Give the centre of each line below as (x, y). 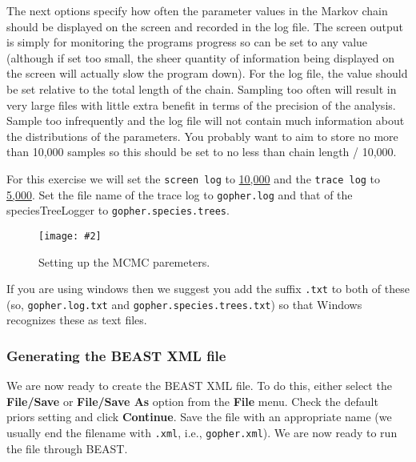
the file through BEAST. (67, 448)
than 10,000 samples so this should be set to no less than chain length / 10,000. (202, 152)
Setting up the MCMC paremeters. (124, 261)
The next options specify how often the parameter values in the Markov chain (197, 10)
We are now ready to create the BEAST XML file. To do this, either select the (199, 386)
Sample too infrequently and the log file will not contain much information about (206, 121)
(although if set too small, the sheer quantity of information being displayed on (200, 57)
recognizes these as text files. (77, 320)
